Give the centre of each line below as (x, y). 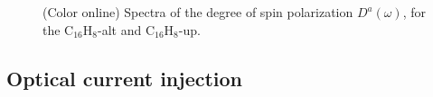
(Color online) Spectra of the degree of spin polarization (198, 12)
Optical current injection (125, 78)
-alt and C (126, 29)
